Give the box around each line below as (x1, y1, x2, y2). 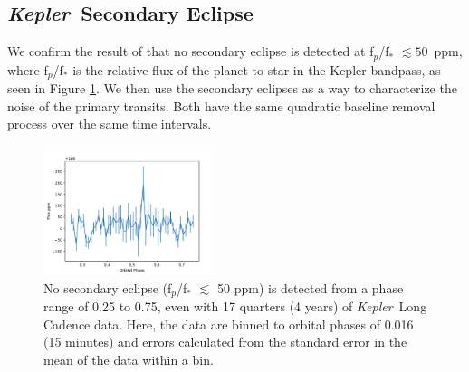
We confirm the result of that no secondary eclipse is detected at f (7, 42, 374, 61)
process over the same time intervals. (7, 114, 212, 133)
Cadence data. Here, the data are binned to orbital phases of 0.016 (43, 314, 414, 333)
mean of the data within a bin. (43, 349, 214, 368)
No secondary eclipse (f (43, 278, 172, 297)
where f (7, 60, 48, 79)
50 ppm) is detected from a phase (217, 278, 404, 297)
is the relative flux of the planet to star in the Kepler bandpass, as (72, 60, 441, 79)
